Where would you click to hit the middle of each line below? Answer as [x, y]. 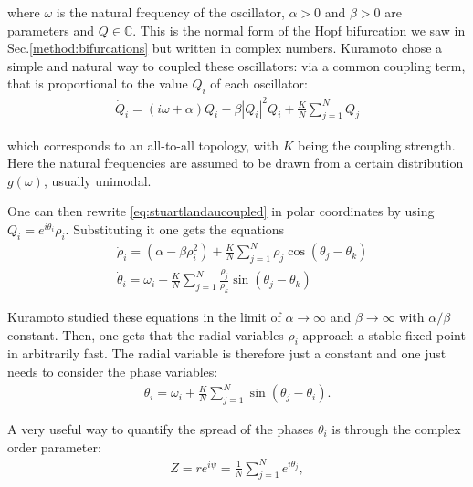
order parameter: [54, 446]
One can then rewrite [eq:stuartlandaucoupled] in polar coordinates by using [221, 211]
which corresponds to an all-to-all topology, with [143, 145]
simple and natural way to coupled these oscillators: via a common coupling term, [236, 65]
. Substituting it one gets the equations [175, 228]
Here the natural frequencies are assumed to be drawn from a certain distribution [236, 163]
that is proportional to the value [98, 83]
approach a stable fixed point [384, 334]
